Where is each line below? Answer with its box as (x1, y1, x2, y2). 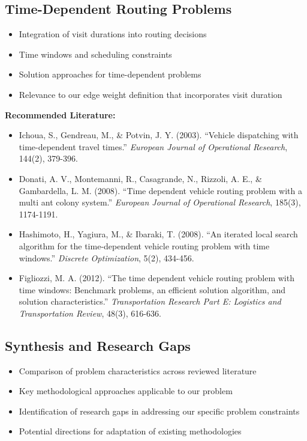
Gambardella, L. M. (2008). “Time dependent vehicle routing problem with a (19, 184, 302, 196)
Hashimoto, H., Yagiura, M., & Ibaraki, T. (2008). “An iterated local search (19, 228, 298, 240)
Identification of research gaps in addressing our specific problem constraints (19, 404, 300, 417)
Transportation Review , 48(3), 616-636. (19, 306, 161, 319)
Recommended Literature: (5, 108, 116, 121)
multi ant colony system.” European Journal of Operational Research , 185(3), (19, 196, 301, 208)
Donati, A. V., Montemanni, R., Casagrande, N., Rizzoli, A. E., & (19, 172, 262, 184)
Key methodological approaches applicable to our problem (19, 385, 233, 397)
